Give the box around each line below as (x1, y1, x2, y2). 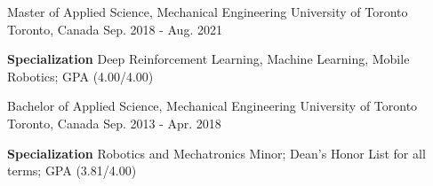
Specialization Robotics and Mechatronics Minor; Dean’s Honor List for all (7, 143, 426, 162)
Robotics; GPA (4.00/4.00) (7, 66, 154, 85)
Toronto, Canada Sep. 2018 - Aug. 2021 (7, 19, 222, 38)
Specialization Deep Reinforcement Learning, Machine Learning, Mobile (7, 50, 410, 68)
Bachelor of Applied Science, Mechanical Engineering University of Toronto (7, 97, 418, 115)
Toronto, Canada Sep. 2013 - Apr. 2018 (7, 113, 221, 132)
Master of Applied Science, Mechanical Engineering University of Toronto (7, 3, 408, 20)
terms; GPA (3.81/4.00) (7, 161, 137, 180)
